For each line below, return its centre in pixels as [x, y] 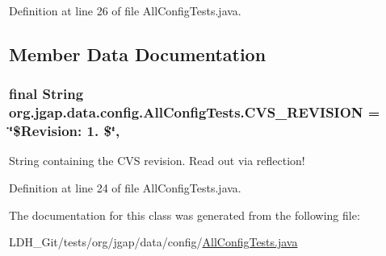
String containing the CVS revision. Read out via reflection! [157, 161]
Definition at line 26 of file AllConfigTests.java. [125, 10]
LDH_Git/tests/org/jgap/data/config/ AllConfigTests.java [153, 242]
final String [46, 94]
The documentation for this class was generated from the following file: [185, 215]
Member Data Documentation [138, 54]
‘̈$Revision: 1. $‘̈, [65, 131]
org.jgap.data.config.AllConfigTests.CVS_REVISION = [195, 112]
